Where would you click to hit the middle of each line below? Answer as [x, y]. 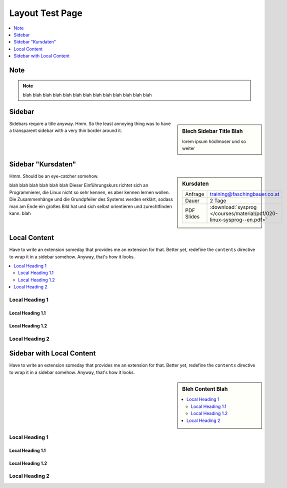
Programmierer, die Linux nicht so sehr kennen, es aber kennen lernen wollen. [89, 192]
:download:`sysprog [233, 207]
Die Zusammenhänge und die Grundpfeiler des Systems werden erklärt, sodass [91, 199]
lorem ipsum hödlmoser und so [214, 141]
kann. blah [20, 213]
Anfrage [195, 194]
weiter [188, 148]
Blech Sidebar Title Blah [212, 131]
